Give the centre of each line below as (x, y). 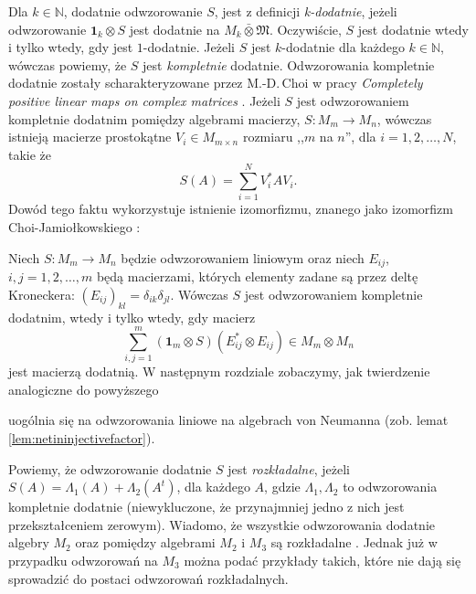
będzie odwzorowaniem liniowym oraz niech (243, 257)
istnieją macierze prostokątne (90, 137)
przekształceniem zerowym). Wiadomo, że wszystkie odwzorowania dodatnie (222, 524)
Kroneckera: (42, 294)
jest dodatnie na (175, 29)
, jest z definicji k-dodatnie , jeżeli (306, 11)
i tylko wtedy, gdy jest (71, 47)
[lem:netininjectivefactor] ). (82, 438)
